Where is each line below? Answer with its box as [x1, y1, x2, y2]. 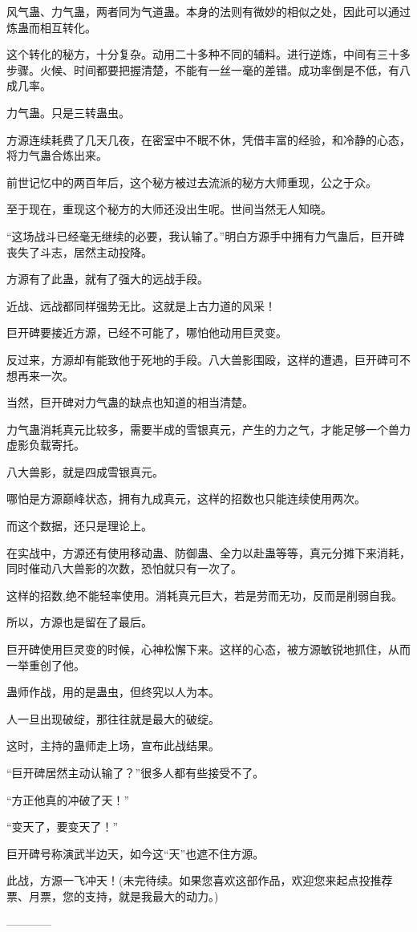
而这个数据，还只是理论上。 [6, 517, 152, 534]
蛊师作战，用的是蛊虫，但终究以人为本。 [6, 683, 220, 700]
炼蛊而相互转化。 [6, 18, 96, 35]
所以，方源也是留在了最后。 [6, 614, 152, 630]
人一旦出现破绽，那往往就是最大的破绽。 [6, 710, 220, 727]
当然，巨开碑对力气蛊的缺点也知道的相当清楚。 [6, 394, 253, 411]
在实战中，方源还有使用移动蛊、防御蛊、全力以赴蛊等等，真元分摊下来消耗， [6, 544, 411, 561]
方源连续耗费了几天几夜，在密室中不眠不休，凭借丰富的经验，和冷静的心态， [6, 131, 411, 148]
